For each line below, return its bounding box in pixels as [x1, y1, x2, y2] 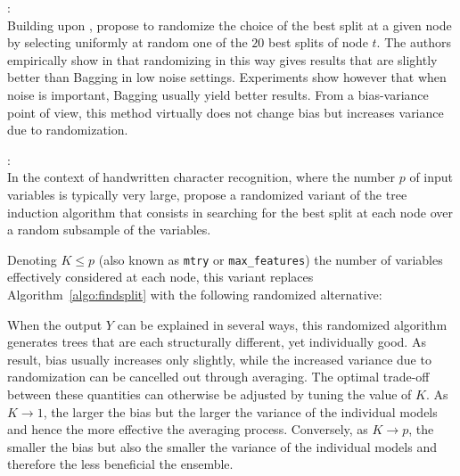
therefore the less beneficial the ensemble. [7, 455, 234, 473]
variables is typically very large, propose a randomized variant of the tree [7, 185, 407, 203]
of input [409, 168, 454, 186]
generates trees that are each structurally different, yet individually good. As [7, 332, 426, 351]
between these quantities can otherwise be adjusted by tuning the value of [7, 384, 412, 403]
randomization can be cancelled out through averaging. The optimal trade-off [7, 367, 430, 386]
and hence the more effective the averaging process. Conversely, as [7, 420, 368, 439]
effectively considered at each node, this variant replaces [7, 267, 314, 286]
